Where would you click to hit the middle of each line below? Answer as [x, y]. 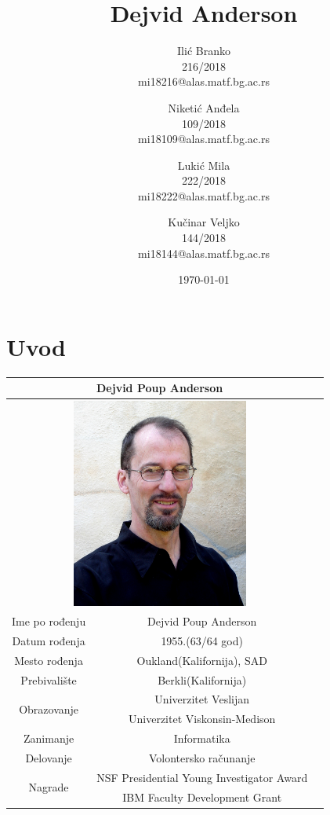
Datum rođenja [49, 640]
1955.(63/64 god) [202, 640]
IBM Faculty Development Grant [202, 797]
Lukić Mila [204, 165]
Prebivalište [49, 679]
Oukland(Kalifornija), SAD [202, 660]
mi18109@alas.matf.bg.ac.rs [204, 139]
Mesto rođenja [49, 660]
